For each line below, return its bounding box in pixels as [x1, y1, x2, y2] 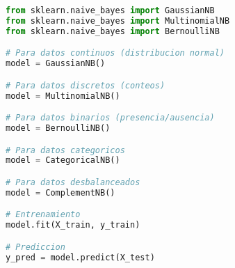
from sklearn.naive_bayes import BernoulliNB [6, 26, 220, 36]
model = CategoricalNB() [6, 155, 120, 166]
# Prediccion [6, 242, 65, 252]
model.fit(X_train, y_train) [6, 220, 140, 230]
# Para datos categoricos [6, 145, 125, 155]
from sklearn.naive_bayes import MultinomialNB [6, 15, 230, 26]
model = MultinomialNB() [6, 90, 120, 101]
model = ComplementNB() [6, 187, 115, 198]
